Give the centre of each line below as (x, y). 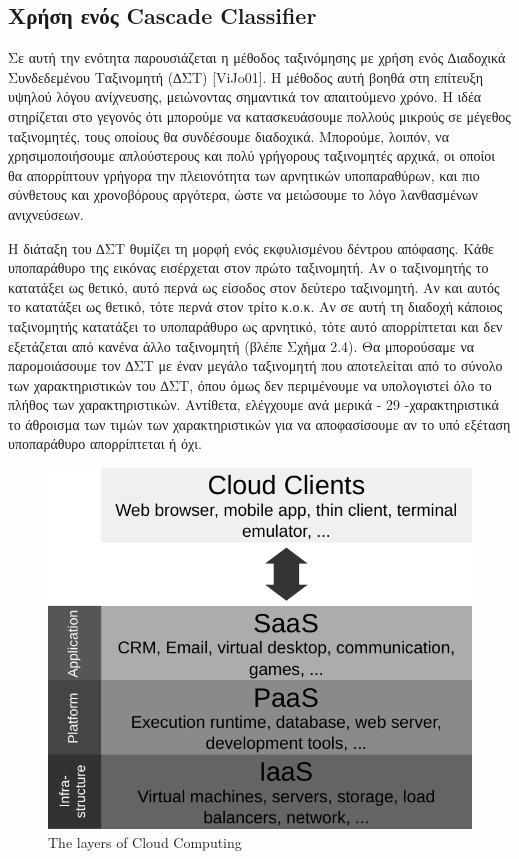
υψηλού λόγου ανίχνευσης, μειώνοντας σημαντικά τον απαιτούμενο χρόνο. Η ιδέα (245, 96)
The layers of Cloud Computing (145, 842)
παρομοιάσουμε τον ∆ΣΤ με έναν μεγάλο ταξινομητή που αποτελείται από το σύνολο (255, 365)
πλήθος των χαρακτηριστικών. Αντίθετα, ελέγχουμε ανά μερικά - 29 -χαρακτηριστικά (253, 404)
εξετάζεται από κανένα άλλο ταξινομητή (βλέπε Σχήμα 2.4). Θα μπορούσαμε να (241, 345)
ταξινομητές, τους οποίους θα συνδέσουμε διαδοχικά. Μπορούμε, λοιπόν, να (229, 135)
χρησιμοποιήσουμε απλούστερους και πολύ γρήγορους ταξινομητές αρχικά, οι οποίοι (252, 155)
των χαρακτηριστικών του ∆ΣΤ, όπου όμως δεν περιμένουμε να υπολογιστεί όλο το (250, 384)
